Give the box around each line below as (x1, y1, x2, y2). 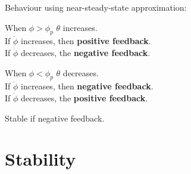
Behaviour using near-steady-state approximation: (5, 1, 187, 13)
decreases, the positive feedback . (21, 91, 148, 104)
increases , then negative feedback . (21, 80, 154, 92)
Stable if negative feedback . (5, 111, 105, 124)
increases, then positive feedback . (21, 35, 151, 47)
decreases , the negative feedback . (21, 46, 151, 58)
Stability (5, 147, 76, 171)
